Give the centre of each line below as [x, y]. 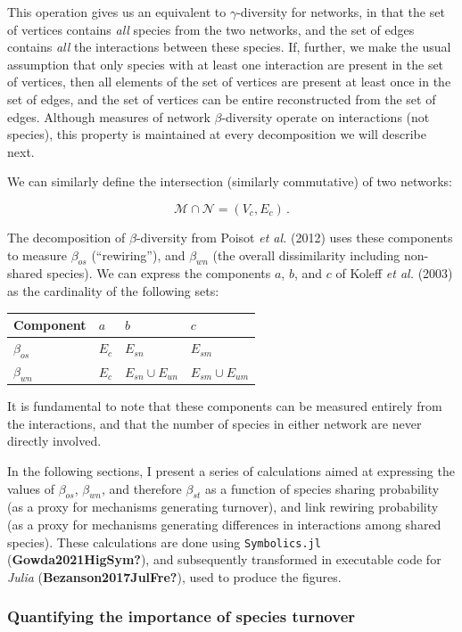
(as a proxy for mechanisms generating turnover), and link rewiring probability [223, 507]
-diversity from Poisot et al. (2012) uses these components [294, 237]
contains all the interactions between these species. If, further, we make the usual [229, 47]
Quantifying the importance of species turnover [181, 616]
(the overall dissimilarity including [306, 254]
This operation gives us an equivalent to [117, 12]
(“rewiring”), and [138, 254]
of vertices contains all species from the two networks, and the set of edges [211, 29]
